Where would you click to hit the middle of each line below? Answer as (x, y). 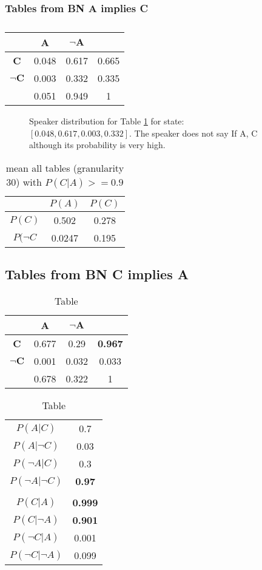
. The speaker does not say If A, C (193, 133)
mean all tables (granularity (65, 168)
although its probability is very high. (97, 145)
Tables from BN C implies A (97, 274)
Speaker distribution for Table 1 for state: (107, 121)
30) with (24, 182)
